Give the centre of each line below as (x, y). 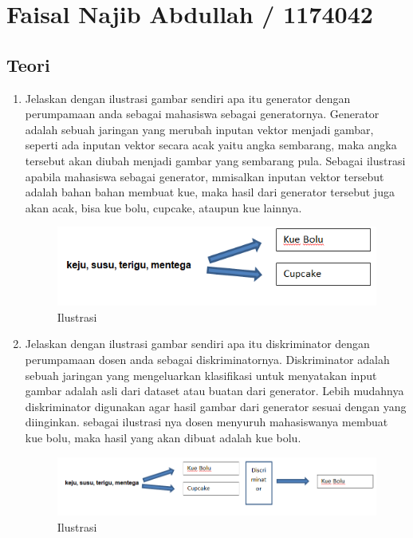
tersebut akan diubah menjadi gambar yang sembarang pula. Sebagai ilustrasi (215, 160)
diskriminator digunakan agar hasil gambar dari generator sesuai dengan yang (216, 406)
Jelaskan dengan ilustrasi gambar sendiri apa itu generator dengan (188, 98)
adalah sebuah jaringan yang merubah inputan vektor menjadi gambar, (199, 129)
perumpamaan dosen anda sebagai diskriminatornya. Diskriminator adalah (207, 359)
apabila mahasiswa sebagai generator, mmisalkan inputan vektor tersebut (205, 176)
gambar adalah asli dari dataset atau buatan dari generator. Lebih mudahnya (214, 391)
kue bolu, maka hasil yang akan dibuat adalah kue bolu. (163, 437)
